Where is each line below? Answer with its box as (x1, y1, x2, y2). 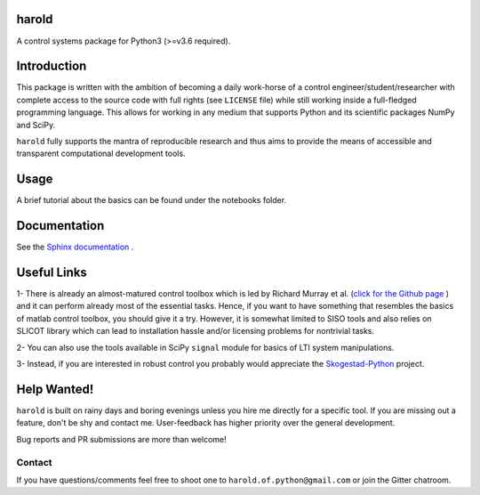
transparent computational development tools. (16, 148, 186, 159)
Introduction (16, 59, 87, 74)
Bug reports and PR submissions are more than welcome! (16, 434, 227, 444)
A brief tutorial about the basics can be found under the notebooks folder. (16, 195, 287, 206)
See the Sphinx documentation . (16, 241, 134, 253)
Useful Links (16, 265, 88, 280)
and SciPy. (16, 119, 56, 130)
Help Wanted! (16, 381, 94, 396)
